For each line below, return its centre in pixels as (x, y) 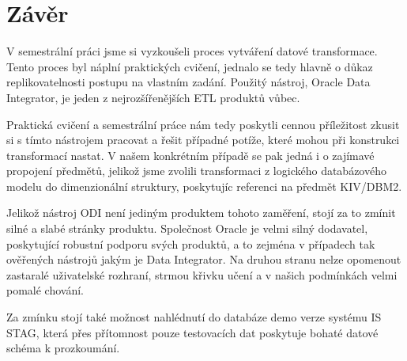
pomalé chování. (45, 290)
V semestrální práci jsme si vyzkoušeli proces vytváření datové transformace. (192, 51)
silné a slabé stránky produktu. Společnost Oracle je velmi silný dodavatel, (187, 228)
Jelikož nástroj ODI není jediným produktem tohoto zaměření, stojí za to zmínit (201, 213)
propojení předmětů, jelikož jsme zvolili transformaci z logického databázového (196, 171)
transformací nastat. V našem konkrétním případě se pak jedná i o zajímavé (190, 155)
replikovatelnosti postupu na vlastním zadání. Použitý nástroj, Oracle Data (188, 82)
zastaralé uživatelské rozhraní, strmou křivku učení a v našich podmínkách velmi (202, 274)
